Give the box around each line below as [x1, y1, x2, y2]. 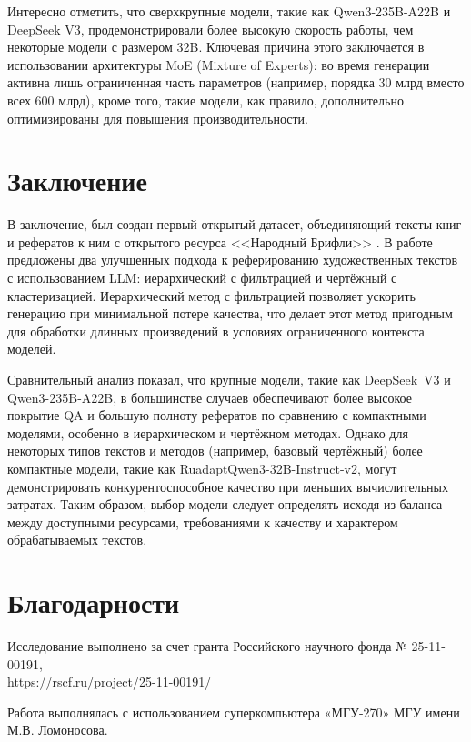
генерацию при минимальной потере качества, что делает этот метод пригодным [7, 304, 453, 323]
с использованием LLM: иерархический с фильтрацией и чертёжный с [7, 268, 397, 287]
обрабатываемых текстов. [7, 530, 147, 549]
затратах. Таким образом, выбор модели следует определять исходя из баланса [7, 495, 443, 514]
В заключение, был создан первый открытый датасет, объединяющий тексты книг [7, 215, 462, 234]
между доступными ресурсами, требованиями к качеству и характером [7, 512, 398, 531]
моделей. [7, 339, 56, 358]
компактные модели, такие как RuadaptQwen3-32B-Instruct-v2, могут [7, 459, 397, 477]
